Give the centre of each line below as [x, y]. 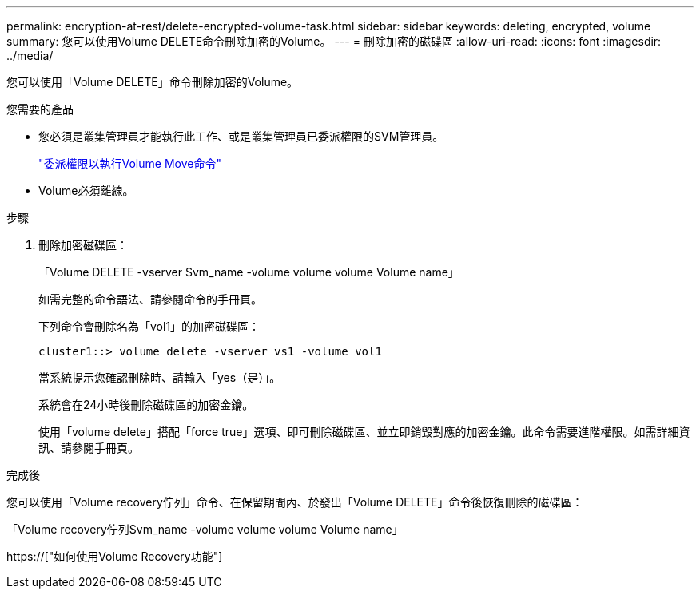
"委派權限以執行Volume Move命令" [130, 163]
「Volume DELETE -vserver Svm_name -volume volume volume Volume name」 [249, 272]
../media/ [30, 56]
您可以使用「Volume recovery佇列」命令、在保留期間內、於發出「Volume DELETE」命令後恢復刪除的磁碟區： [295, 502]
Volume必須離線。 [86, 190]
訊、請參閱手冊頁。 [89, 448]
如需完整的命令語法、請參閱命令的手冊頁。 [150, 299]
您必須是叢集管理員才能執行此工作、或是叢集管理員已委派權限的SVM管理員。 [241, 136]
